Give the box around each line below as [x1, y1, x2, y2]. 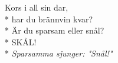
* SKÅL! [5, 35, 37, 48]
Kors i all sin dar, [5, 1, 68, 13]
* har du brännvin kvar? [5, 12, 93, 25]
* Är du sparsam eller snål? [5, 24, 104, 37]
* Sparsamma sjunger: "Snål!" [5, 47, 113, 59]
